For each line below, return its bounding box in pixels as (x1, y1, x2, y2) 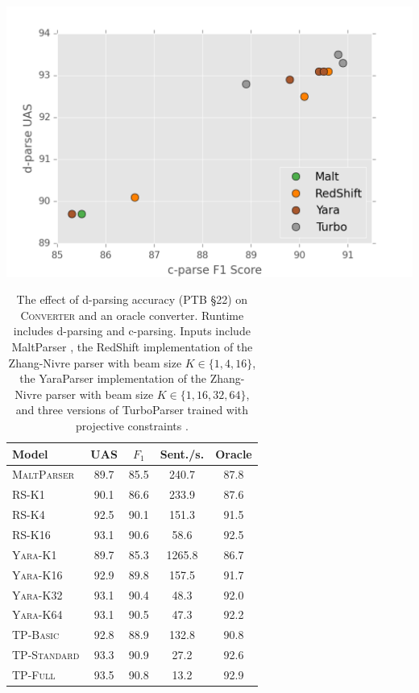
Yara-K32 (12, 586, 63, 603)
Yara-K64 (12, 606, 63, 623)
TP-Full (12, 666, 56, 683)
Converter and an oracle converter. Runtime (20, 306, 244, 323)
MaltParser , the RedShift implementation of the (11, 338, 253, 355)
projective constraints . (75, 417, 189, 434)
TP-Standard (12, 646, 80, 663)
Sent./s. (160, 445, 205, 462)
